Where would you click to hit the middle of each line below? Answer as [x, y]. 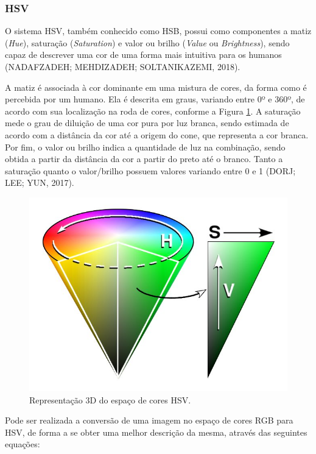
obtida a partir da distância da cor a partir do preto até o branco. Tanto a [144, 159]
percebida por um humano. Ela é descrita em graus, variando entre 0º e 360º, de [155, 99]
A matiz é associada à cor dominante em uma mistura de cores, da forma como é [156, 87]
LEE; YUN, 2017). [40, 183]
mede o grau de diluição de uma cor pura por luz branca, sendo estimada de [147, 123]
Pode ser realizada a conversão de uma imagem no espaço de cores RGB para [149, 420]
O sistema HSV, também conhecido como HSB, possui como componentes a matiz [158, 31]
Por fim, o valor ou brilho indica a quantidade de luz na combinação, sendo [145, 147]
